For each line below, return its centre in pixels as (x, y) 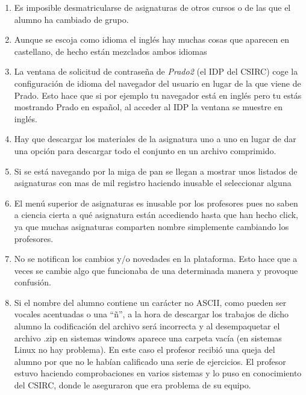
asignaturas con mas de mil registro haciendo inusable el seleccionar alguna (153, 183)
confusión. (33, 282)
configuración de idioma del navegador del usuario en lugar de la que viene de (158, 83)
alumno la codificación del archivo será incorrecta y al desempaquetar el (147, 326)
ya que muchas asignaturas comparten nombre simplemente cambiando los (151, 226)
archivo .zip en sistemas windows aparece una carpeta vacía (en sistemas (148, 337)
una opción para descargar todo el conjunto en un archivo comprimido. (145, 150)
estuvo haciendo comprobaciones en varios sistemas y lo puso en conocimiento (158, 373)
